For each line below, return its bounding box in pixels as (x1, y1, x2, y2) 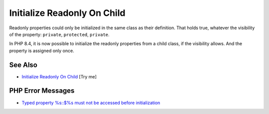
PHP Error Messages (9, 87, 75, 95)
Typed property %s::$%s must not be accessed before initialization (21, 100, 160, 106)
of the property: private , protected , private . (9, 31, 110, 37)
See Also (9, 60, 37, 69)
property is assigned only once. (9, 48, 74, 54)
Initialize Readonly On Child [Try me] (21, 73, 97, 79)
